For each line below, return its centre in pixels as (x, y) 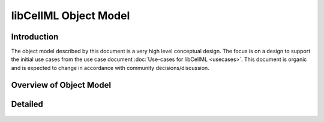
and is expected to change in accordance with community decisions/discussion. (110, 68)
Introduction (35, 37)
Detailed (27, 104)
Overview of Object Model (61, 85)
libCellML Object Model (70, 16)
